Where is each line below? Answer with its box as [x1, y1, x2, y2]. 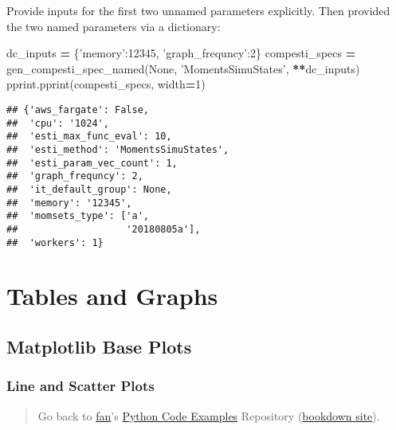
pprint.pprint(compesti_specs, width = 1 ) [6, 76, 206, 92]
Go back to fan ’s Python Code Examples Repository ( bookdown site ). [37, 407, 380, 424]
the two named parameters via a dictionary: [6, 18, 221, 34]
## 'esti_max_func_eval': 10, [6, 131, 172, 143]
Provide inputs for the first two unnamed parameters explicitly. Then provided [6, 2, 390, 18]
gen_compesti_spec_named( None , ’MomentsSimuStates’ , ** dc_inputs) [6, 60, 360, 76]
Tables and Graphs [6, 279, 218, 312]
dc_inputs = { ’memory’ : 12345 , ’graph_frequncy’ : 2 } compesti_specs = [6, 45, 356, 61]
